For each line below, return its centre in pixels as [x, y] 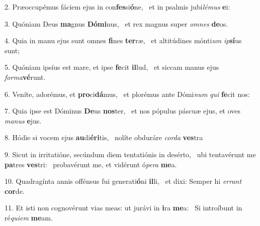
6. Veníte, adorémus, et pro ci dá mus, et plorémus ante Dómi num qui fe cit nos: [127, 94]
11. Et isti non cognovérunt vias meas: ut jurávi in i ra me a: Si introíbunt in [123, 208]
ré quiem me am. [29, 217]
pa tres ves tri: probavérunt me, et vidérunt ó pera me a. [91, 164]
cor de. [15, 191]
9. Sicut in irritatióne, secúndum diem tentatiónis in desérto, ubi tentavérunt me [130, 154]
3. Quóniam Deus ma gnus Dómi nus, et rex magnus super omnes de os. [116, 23]
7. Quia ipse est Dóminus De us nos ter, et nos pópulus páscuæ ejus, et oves [123, 111]
